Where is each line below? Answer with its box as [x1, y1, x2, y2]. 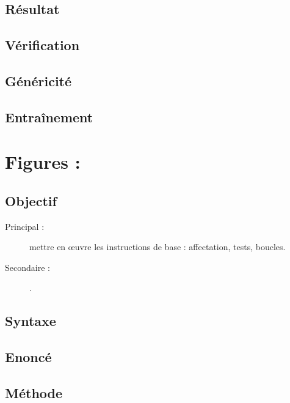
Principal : [5, 220, 45, 232]
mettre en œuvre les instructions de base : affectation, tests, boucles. [29, 240, 286, 253]
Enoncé [5, 347, 52, 366]
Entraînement [5, 107, 93, 126]
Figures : [5, 149, 81, 174]
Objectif [5, 191, 57, 210]
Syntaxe [5, 311, 56, 330]
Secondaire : [5, 261, 50, 273]
